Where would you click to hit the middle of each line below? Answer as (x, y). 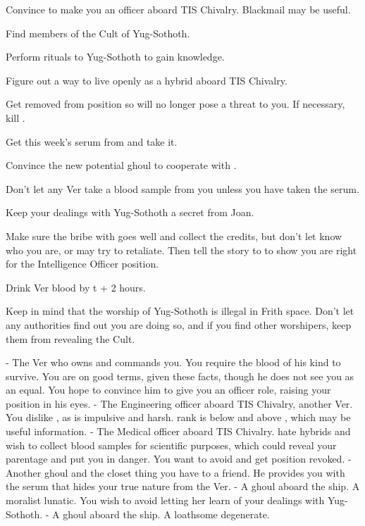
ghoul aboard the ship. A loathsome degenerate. (166, 514)
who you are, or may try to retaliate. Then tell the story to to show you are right (181, 250)
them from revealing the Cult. (70, 338)
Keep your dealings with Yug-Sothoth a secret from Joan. (130, 212)
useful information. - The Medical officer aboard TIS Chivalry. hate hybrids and (178, 431)
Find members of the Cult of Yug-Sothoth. (98, 33)
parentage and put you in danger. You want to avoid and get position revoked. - (179, 459)
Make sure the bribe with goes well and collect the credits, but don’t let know (174, 236)
